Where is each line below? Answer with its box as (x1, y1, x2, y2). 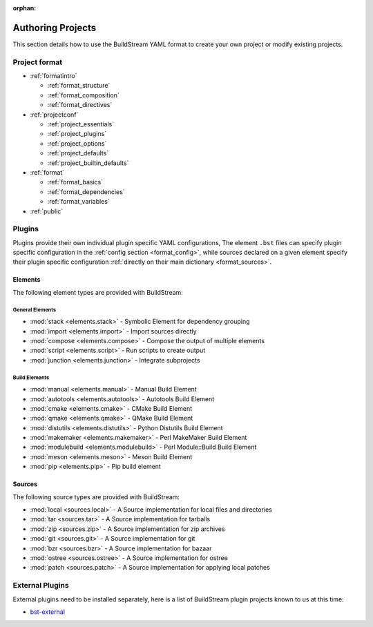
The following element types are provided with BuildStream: (12, 288, 183, 296)
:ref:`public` (30, 207, 64, 215)
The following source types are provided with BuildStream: (12, 492, 180, 501)
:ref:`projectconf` (30, 110, 79, 119)
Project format (12, 57, 62, 67)
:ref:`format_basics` (47, 178, 104, 186)
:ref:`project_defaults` (47, 149, 109, 157)
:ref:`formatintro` (30, 72, 77, 80)
